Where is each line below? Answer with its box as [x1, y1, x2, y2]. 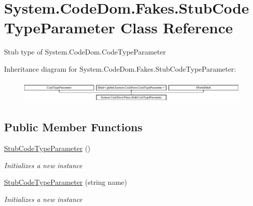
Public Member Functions [4, 119, 142, 135]
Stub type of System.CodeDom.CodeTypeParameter [4, 46, 166, 57]
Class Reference [120, 17, 233, 38]
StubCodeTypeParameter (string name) [4, 177, 127, 187]
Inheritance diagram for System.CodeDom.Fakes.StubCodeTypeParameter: [4, 63, 236, 74]
